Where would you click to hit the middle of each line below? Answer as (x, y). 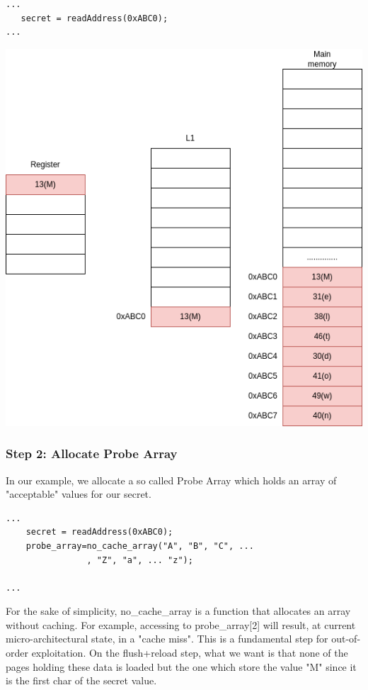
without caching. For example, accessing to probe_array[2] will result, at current (181, 624)
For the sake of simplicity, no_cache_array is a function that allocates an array (178, 611)
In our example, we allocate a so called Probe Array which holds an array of (171, 480)
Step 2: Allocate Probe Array (92, 453)
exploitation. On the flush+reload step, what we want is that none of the (190, 653)
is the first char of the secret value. (81, 680)
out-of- (346, 639)
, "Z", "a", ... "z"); (140, 560)
